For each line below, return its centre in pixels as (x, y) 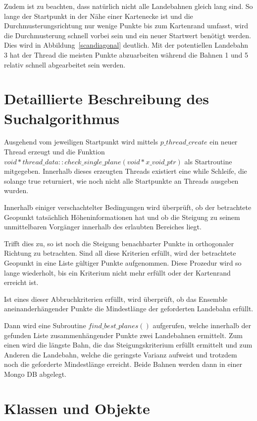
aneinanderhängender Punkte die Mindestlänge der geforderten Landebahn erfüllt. (129, 309)
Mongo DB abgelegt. (35, 374)
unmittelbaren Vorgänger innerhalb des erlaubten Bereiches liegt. (103, 227)
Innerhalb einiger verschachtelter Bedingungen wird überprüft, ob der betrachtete (128, 207)
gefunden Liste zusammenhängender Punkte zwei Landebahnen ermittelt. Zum (123, 335)
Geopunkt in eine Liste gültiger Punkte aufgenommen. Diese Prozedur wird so (123, 263)
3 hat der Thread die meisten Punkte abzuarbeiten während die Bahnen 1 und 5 (126, 54)
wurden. (16, 190)
